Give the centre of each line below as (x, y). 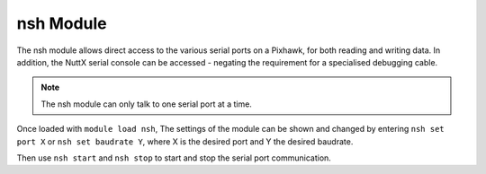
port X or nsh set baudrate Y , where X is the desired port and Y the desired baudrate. (185, 141)
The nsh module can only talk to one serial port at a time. (146, 104)
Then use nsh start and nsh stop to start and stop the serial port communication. (174, 158)
